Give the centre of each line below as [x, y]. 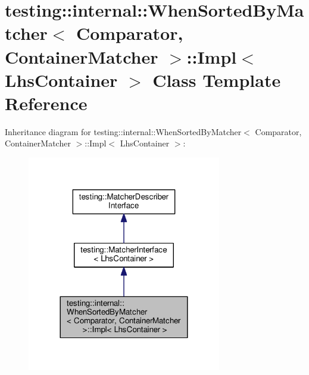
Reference [46, 103]
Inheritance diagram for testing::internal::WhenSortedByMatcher [123, 131]
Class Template [217, 79]
